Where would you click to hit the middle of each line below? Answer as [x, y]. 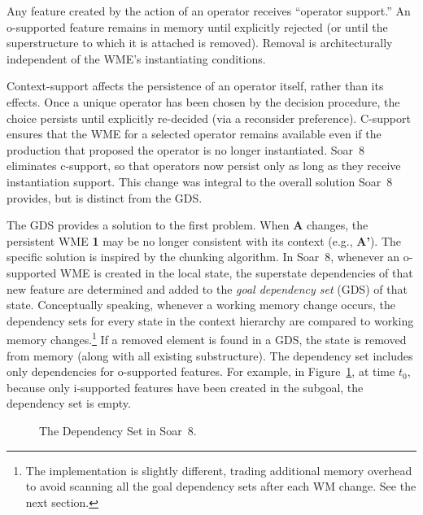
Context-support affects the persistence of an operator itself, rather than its [195, 86]
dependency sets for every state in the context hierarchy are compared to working [210, 320]
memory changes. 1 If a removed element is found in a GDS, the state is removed [207, 338]
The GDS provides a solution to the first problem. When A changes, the [188, 225]
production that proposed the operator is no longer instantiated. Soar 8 [185, 149]
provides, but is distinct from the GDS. [105, 197]
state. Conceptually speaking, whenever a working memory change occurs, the [201, 305]
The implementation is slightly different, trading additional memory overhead [219, 470]
